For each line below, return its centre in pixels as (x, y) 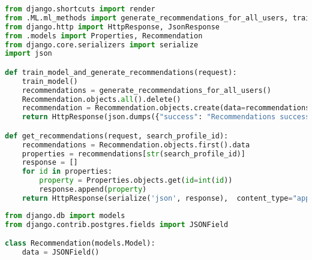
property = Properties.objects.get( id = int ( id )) (136, 181)
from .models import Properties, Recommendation (104, 36)
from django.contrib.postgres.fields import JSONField (117, 224)
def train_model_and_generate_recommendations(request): (121, 72)
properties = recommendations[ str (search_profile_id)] (133, 154)
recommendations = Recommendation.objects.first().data (136, 145)
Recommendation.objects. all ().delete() (101, 99)
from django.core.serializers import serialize (102, 45)
